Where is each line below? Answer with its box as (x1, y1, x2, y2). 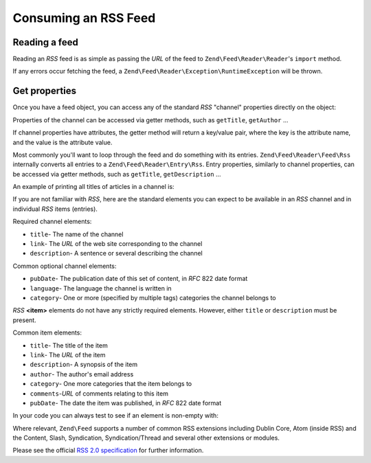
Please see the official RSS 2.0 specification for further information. (12, 447, 204, 455)
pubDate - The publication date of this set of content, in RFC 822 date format (30, 275, 248, 283)
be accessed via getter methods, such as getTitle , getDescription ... (12, 170, 221, 178)
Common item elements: (12, 328, 82, 337)
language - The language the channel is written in (30, 284, 172, 292)
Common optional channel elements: (12, 262, 117, 270)
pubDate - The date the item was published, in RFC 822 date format (30, 398, 222, 407)
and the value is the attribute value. (12, 138, 113, 146)
